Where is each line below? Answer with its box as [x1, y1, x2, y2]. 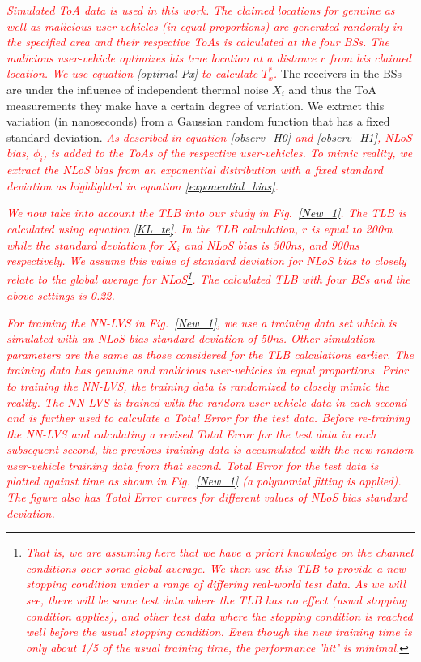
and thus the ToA [288, 80, 377, 97]
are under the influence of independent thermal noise [6, 80, 269, 97]
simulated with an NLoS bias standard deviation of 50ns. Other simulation [6, 330, 375, 347]
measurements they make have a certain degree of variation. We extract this [6, 96, 385, 113]
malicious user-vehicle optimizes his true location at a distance [6, 49, 317, 66]
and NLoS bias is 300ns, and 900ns [184, 236, 359, 253]
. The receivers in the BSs [273, 65, 402, 82]
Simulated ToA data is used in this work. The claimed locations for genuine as [6, 2, 395, 18]
